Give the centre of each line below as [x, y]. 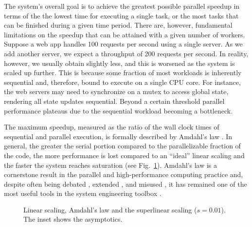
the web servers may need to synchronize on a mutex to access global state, [116, 91]
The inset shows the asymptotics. [73, 219]
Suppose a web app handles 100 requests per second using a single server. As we [123, 44]
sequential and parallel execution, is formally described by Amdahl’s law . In [118, 136]
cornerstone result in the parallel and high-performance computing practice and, [124, 174]
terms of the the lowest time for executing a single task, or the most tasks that [121, 15]
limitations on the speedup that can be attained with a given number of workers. [125, 34]
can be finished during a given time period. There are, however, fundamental [118, 25]
